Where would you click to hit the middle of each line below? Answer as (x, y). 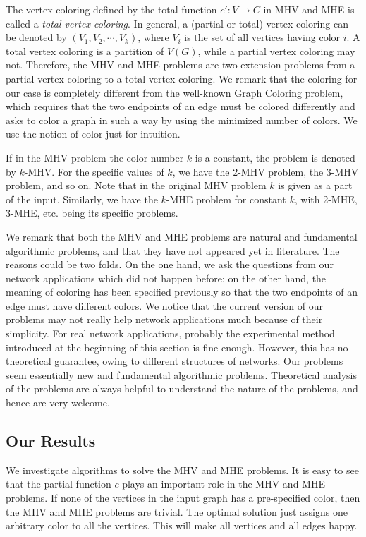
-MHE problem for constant (226, 199)
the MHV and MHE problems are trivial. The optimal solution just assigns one (177, 511)
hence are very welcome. (58, 403)
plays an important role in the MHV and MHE (224, 484)
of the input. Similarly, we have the (82, 199)
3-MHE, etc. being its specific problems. (92, 213)
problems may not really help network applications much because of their (164, 319)
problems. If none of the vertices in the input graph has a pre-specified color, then (183, 498)
